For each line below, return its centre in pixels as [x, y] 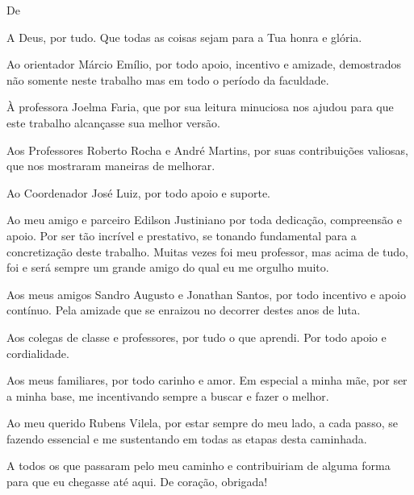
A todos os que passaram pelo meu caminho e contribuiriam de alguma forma [199, 466]
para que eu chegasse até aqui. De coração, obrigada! [137, 482]
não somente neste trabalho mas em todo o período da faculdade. [168, 79]
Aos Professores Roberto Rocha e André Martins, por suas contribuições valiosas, [207, 150]
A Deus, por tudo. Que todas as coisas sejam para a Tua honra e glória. [184, 37]
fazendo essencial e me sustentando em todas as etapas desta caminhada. [187, 438]
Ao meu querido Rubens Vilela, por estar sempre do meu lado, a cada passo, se [202, 423]
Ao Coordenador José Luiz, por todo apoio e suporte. [138, 192]
